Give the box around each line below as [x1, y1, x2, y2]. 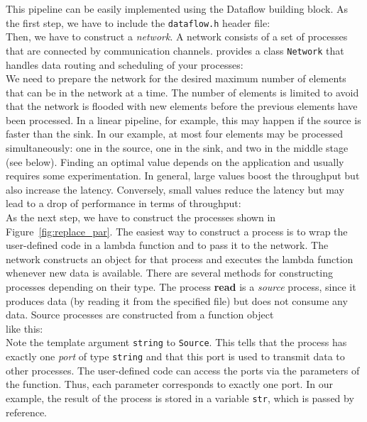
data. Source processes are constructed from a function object [6, 307, 274, 322]
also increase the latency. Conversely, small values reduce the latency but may [6, 182, 344, 196]
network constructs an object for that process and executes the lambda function [6, 251, 354, 266]
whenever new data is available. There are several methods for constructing [6, 265, 333, 280]
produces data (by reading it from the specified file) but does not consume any [6, 293, 348, 308]
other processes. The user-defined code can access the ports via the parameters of [6, 362, 360, 377]
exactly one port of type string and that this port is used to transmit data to [6, 349, 345, 364]
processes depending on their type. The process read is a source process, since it [6, 279, 356, 294]
